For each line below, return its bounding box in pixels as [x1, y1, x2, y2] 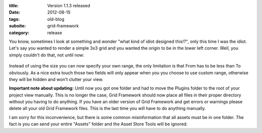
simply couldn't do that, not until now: [9, 52, 84, 58]
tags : [9, 16, 20, 22]
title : [9, 3, 19, 8]
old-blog [47, 16, 65, 22]
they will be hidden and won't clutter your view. [9, 76, 104, 82]
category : [9, 29, 30, 36]
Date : [9, 10, 20, 15]
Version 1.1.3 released [47, 3, 91, 8]
